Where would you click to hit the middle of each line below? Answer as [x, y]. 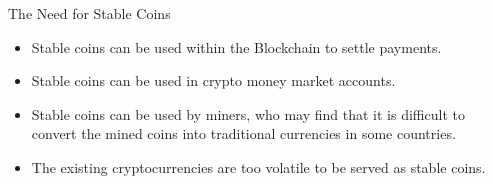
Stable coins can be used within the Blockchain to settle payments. [236, 46]
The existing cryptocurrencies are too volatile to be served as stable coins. [258, 166]
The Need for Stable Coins [89, 13]
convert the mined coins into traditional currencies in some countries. [243, 133]
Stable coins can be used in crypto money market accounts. [213, 80]
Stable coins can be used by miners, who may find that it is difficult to [248, 113]
